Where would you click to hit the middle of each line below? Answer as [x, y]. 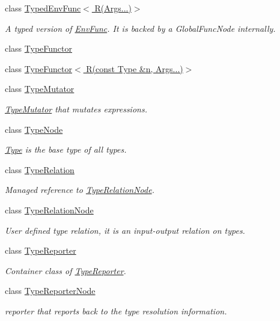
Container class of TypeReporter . [65, 270]
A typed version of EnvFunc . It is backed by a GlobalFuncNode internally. [140, 28]
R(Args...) [113, 8]
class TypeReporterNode [50, 291]
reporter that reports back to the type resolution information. [116, 310]
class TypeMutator [40, 89]
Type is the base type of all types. [66, 149]
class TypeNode [34, 129]
